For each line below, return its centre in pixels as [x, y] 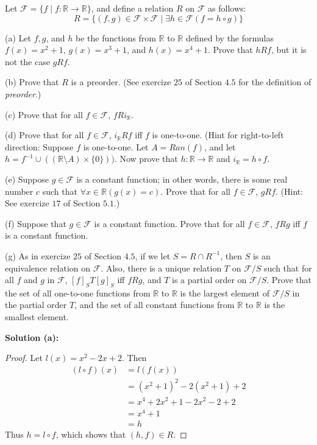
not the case [27, 61]
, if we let [153, 255]
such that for [288, 268]
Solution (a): [32, 337]
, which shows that [91, 434]
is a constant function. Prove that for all [169, 223]
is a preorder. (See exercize [121, 82]
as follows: [227, 8]
